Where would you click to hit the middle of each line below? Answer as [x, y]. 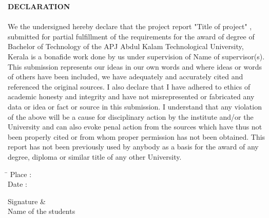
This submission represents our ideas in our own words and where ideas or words [135, 66]
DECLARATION [39, 6]
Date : [17, 184]
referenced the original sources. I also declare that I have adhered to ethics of [129, 86]
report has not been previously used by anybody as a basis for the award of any [133, 147]
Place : [21, 174]
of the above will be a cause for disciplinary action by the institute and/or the [131, 116]
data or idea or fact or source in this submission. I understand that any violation [135, 106]
